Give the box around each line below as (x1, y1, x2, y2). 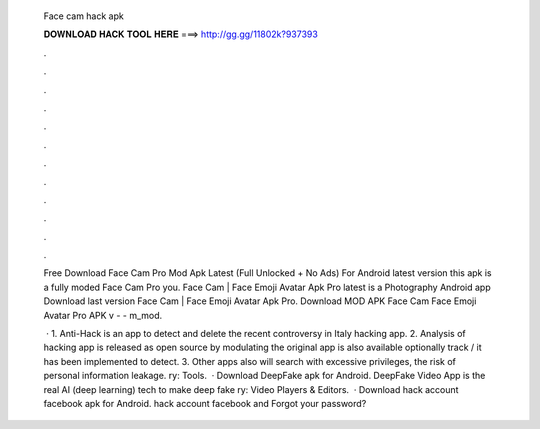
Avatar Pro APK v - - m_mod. (43, 309, 163, 321)
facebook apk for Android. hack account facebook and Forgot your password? (43, 397, 367, 409)
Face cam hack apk (43, 10, 124, 22)
